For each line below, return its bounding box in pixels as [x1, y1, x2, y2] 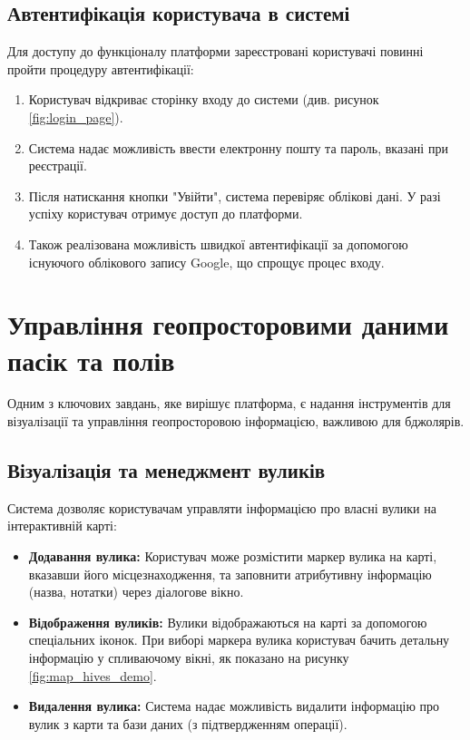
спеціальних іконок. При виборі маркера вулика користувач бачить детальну [28, 630, 450, 649]
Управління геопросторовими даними [7, 306, 449, 343]
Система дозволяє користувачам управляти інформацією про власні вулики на [7, 498, 436, 517]
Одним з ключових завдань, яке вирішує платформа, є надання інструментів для [7, 394, 451, 413]
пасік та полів [7, 341, 175, 378]
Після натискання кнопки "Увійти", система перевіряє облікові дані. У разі [28, 186, 441, 205]
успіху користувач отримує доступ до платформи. [28, 204, 303, 223]
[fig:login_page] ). [28, 107, 123, 126]
